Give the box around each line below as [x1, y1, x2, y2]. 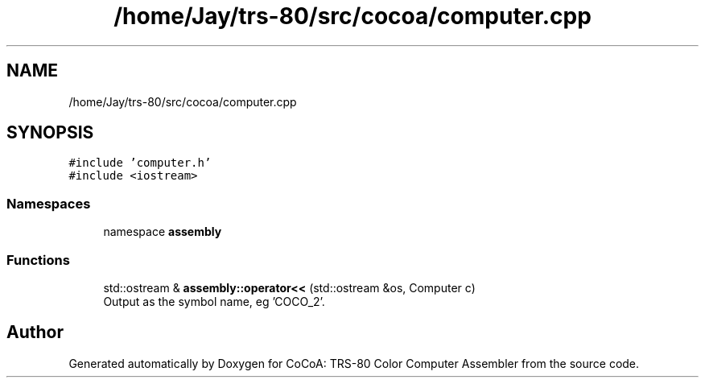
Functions [6, 251, 70, 268]
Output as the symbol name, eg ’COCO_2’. [103, 294, 325, 308]
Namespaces [6, 195, 91, 212]
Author [6, 322, 64, 343]
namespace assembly [103, 225, 222, 239]
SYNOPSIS [6, 122, 94, 143]
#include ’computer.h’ [68, 156, 212, 170]
